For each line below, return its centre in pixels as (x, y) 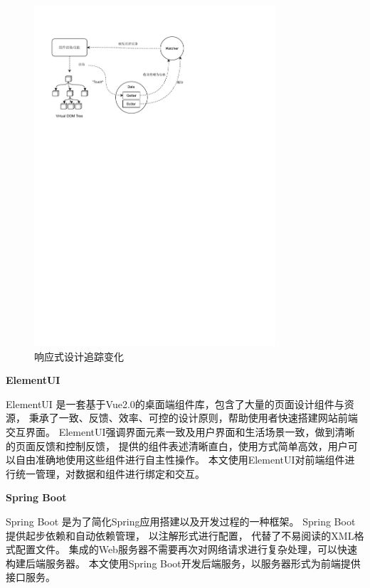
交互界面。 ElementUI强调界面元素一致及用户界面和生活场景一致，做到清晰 (180, 432)
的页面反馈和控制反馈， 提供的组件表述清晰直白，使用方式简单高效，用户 (177, 445)
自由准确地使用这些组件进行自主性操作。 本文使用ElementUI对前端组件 (180, 460)
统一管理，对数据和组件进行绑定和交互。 (110, 473)
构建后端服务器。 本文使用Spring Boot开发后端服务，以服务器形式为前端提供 (183, 563)
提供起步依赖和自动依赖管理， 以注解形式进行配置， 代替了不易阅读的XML (180, 535)
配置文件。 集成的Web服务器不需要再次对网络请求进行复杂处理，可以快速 (186, 549)
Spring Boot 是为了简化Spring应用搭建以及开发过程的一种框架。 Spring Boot (181, 521)
